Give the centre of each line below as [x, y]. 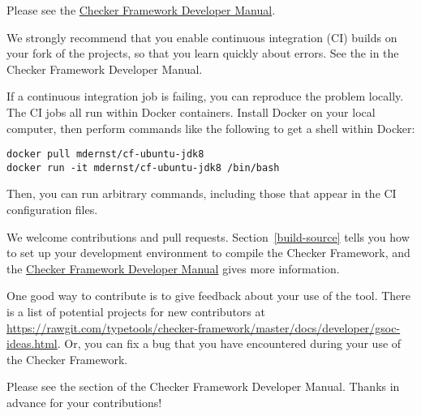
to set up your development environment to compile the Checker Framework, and [208, 253]
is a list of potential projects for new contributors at [136, 312]
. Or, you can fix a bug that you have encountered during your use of [229, 343]
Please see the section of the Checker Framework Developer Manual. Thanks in [203, 386]
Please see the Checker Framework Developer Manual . [141, 10]
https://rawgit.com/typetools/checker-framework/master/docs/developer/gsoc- [204, 327]
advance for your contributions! [84, 402]
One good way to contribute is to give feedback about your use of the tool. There [209, 296]
